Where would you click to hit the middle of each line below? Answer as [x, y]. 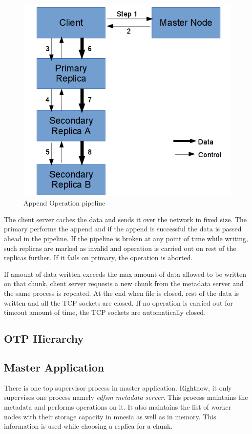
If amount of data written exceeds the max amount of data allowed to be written [125, 274]
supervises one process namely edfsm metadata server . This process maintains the [126, 397]
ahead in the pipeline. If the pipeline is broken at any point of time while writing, [126, 238]
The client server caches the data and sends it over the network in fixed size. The [126, 219]
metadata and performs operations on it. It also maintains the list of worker [118, 406]
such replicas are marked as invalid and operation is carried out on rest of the [120, 248]
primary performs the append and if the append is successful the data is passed [123, 229]
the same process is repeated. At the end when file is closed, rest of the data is [121, 293]
